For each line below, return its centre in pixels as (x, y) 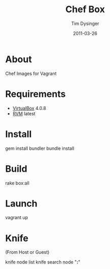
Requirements (35, 94)
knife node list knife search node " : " (43, 262)
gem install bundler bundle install (40, 148)
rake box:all (17, 183)
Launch (21, 204)
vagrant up (17, 218)
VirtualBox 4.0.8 (29, 108)
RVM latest (24, 114)
